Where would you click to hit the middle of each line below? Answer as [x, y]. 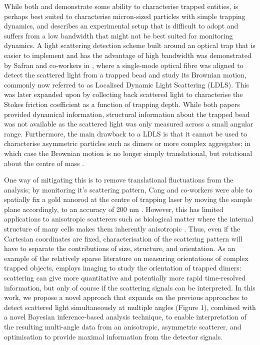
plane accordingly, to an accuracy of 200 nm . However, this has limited [114, 209]
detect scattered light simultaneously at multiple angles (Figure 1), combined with [130, 307]
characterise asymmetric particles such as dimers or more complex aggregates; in [127, 143]
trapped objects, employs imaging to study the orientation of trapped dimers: [123, 268]
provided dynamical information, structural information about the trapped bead [127, 114]
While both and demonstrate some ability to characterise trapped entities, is [121, 6]
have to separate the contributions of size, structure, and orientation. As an [120, 248]
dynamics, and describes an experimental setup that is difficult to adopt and [121, 26]
